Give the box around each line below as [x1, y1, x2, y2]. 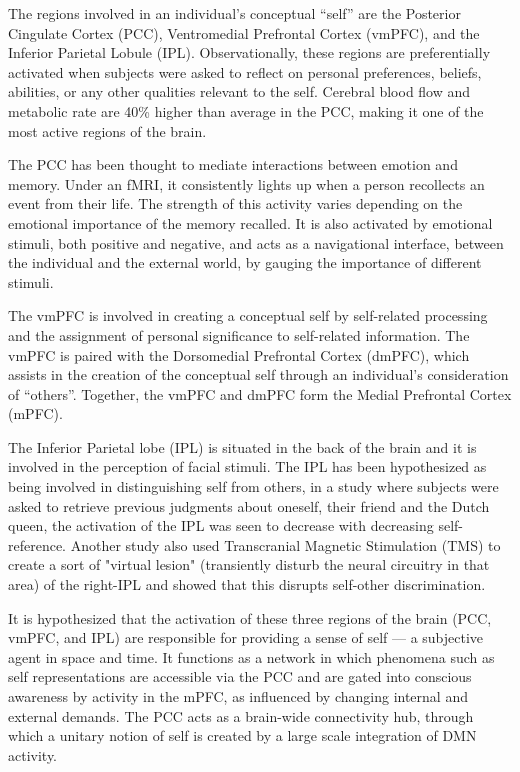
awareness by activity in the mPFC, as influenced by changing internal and [8, 686, 468, 706]
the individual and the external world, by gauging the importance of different [8, 252, 482, 273]
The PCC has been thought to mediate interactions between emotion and [8, 154, 458, 175]
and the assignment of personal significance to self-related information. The [8, 324, 470, 345]
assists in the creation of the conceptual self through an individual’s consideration [8, 364, 509, 385]
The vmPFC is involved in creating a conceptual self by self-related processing [8, 305, 488, 326]
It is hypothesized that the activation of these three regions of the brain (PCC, [8, 607, 492, 628]
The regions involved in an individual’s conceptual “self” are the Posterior [8, 3, 461, 23]
